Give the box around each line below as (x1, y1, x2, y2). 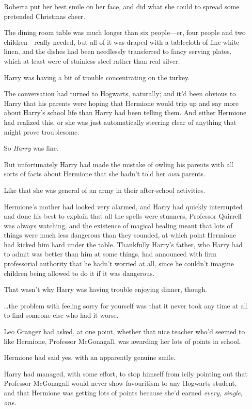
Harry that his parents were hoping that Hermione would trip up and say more (4, 98, 239, 108)
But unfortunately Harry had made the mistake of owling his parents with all (4, 159, 234, 169)
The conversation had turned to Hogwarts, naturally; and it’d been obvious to (4, 88, 236, 99)
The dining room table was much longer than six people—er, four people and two (4, 27, 246, 37)
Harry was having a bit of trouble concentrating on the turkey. (4, 72, 190, 82)
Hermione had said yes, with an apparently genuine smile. (4, 352, 176, 362)
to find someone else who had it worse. (4, 310, 119, 320)
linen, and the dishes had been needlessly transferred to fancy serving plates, (4, 46, 232, 56)
